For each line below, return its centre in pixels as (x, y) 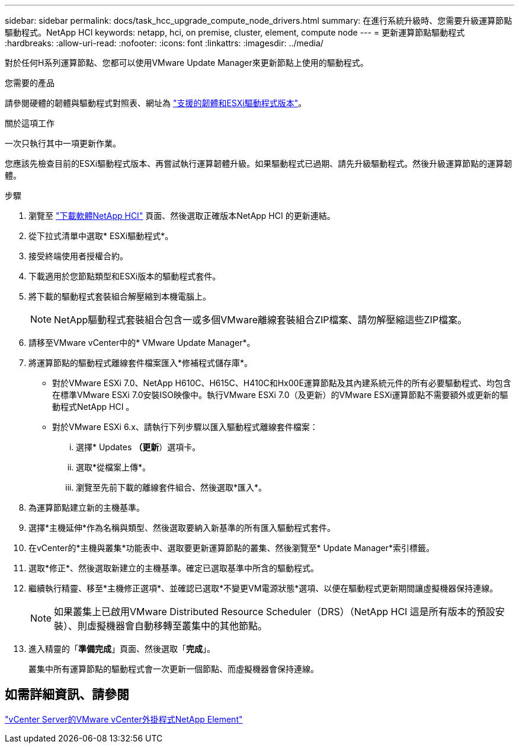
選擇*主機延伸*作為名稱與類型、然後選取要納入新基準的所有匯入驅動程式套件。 (182, 528)
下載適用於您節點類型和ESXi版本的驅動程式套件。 (125, 276)
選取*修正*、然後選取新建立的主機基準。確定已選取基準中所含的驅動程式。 (174, 568)
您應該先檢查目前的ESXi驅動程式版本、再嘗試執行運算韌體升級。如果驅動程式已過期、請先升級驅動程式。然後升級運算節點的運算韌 (259, 163)
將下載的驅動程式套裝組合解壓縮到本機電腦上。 (120, 296)
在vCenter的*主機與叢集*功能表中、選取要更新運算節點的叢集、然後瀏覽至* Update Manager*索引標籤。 (232, 548)
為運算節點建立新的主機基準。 (86, 507)
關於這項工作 (30, 123)
